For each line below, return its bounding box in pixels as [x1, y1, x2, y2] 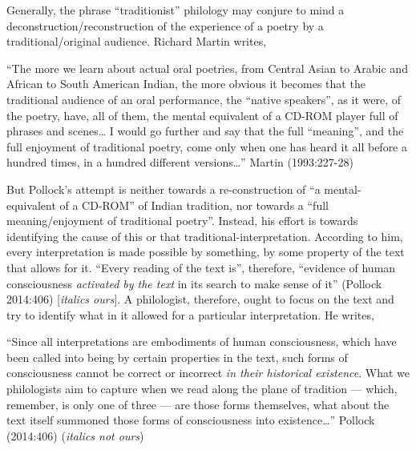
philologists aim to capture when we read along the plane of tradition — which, [6, 380, 398, 397]
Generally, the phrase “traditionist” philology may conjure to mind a [6, 2, 345, 18]
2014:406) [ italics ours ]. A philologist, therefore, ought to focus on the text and [6, 291, 394, 307]
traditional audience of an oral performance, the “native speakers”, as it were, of [6, 90, 402, 107]
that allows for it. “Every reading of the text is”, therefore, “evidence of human [6, 259, 396, 275]
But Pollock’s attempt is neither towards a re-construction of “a [6, 180, 321, 197]
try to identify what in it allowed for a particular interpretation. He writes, [6, 306, 374, 323]
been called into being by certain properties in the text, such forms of [6, 348, 348, 365]
